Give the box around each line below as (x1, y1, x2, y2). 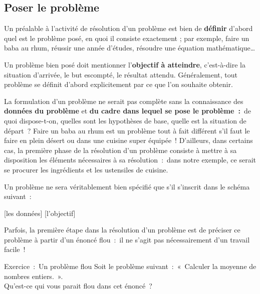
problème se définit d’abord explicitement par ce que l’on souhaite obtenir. (4, 79, 233, 89)
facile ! (4, 244, 26, 254)
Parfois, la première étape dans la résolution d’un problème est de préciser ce (4, 224, 240, 235)
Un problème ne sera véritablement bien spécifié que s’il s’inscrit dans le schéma (4, 181, 250, 191)
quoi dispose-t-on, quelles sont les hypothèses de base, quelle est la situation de (4, 115, 246, 125)
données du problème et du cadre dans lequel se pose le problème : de (4, 105, 251, 116)
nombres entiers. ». (4, 270, 63, 281)
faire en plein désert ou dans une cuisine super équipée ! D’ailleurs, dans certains (4, 135, 253, 145)
